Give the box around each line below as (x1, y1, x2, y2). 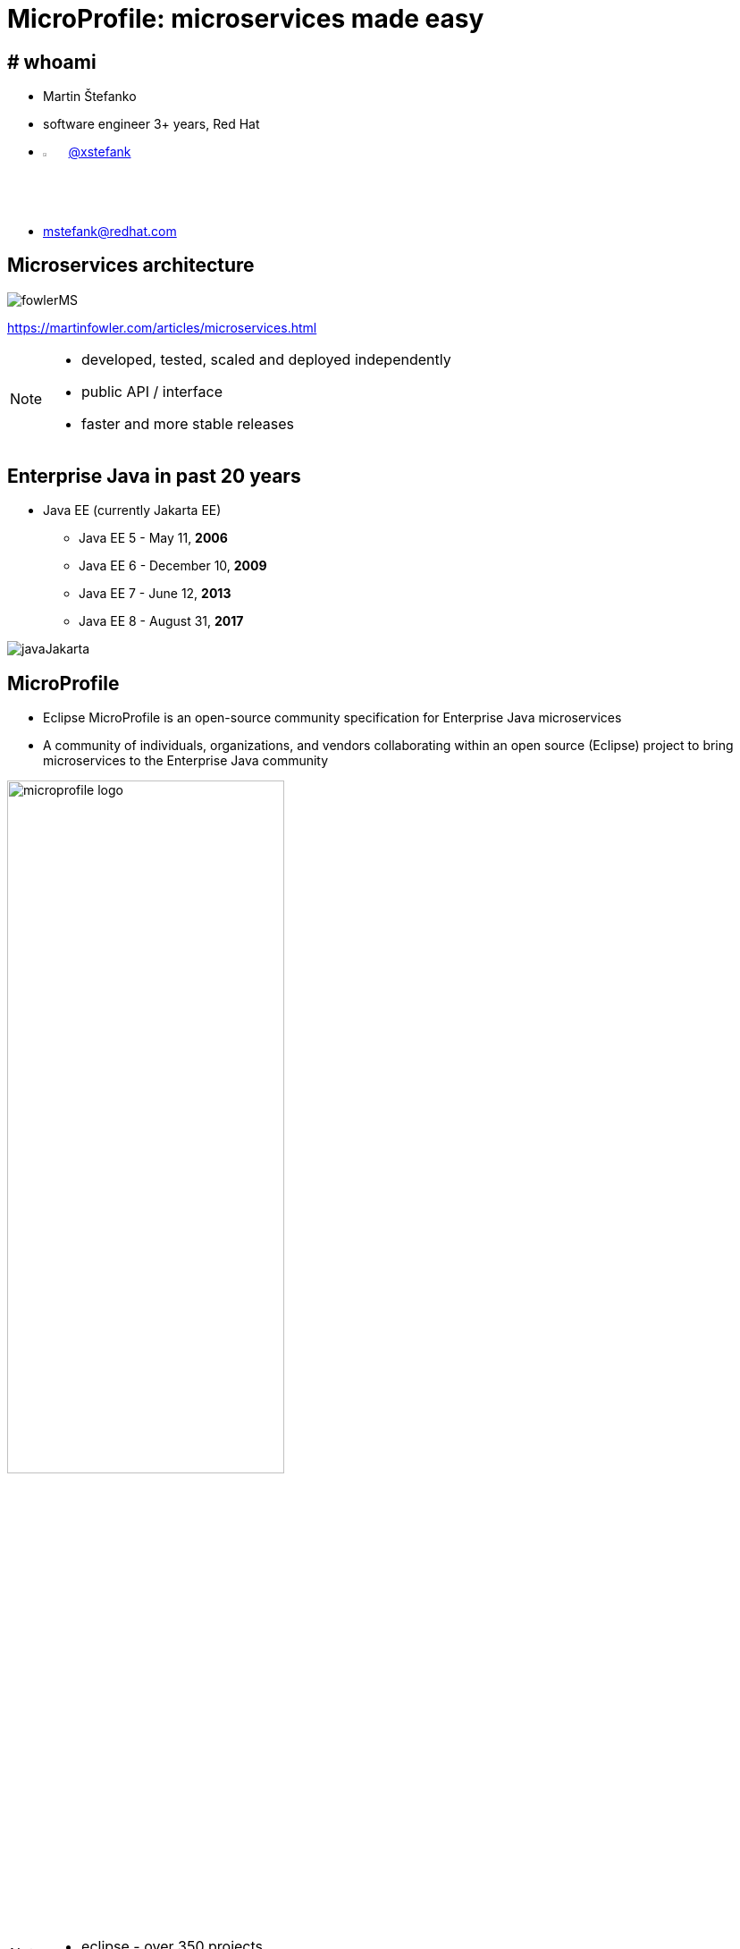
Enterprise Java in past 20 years (7, 464, 301, 487)
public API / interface (81, 382, 223, 401)
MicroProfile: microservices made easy (7, 4, 484, 34)
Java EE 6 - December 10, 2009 (79, 558, 267, 574)
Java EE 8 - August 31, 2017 (79, 613, 244, 629)
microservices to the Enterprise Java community (43, 753, 329, 769)
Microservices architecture (7, 254, 255, 277)
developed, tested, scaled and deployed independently (81, 350, 451, 368)
